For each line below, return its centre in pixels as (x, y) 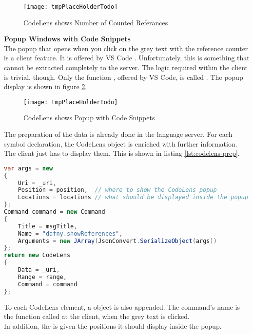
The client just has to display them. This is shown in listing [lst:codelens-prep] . (122, 153)
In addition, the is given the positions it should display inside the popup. (113, 325)
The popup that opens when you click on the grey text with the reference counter (126, 48)
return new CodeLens (37, 255)
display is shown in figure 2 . (46, 86)
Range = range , (42, 277)
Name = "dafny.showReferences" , (70, 233)
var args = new (29, 168)
